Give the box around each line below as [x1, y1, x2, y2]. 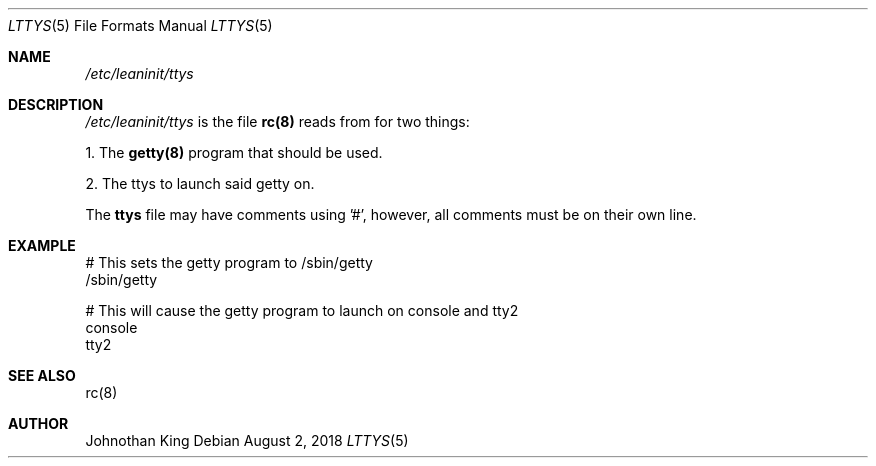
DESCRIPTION [8, 96, 104, 113]
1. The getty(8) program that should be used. [85, 144, 383, 161]
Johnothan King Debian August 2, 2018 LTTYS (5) [85, 432, 409, 449]
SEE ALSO [8, 367, 76, 384]
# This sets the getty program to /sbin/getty [85, 254, 373, 271]
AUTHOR [8, 415, 69, 432]
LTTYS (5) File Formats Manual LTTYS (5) [8, 17, 273, 34]
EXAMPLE [8, 237, 76, 254]
